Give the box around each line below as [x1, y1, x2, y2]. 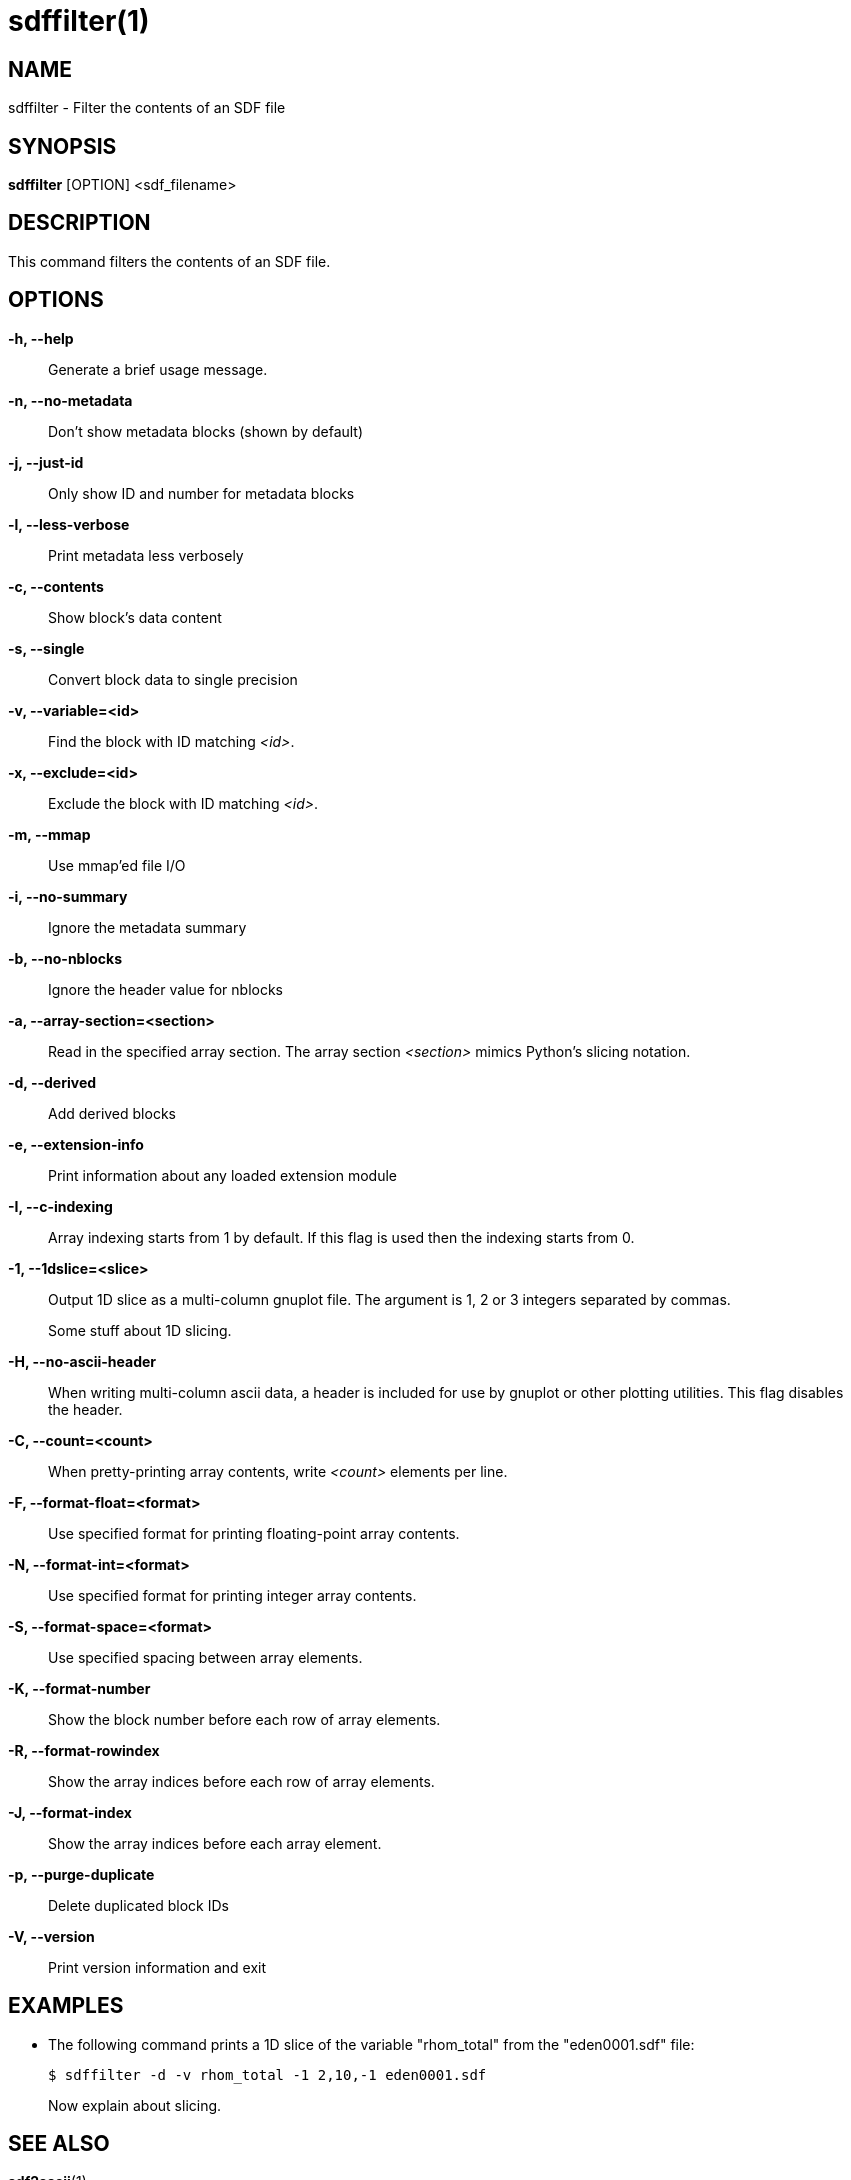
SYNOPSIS [8, 133, 117, 159]
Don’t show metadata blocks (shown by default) [48, 422, 364, 440]
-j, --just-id [8, 453, 84, 471]
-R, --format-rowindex [8, 1741, 160, 1759]
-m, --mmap [8, 825, 91, 843]
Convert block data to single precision [48, 670, 298, 688]
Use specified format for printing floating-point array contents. [48, 1524, 460, 1542]
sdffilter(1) [8, 4, 150, 38]
